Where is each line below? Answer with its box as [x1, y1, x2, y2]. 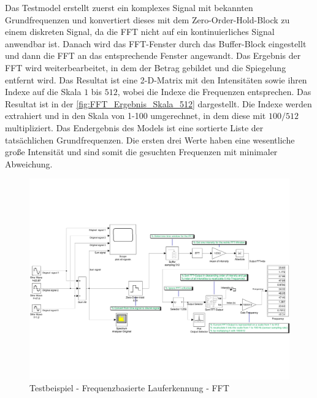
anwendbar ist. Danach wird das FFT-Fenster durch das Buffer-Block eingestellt [5, 37, 307, 50]
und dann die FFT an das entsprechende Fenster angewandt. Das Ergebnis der [5, 49, 301, 62]
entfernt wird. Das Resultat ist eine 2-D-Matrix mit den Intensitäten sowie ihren [5, 73, 307, 86]
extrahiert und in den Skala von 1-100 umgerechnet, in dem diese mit [5, 109, 266, 122]
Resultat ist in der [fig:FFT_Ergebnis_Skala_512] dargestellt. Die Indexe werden [5, 97, 312, 110]
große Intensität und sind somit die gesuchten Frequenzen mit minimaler [5, 145, 278, 158]
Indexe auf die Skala [5, 85, 82, 98]
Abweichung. [5, 157, 53, 170]
